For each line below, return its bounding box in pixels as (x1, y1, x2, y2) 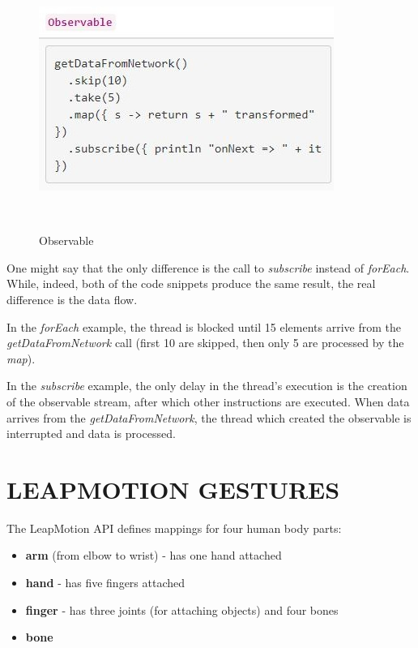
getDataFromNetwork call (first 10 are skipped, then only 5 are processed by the (6, 334, 404, 351)
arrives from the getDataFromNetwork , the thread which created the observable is (6, 409, 412, 426)
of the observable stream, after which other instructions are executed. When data (6, 393, 410, 410)
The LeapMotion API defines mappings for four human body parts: (6, 519, 342, 536)
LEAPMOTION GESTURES (6, 472, 340, 505)
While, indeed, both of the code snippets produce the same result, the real (6, 275, 376, 292)
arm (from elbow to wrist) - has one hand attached (25, 547, 282, 564)
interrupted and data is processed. (6, 425, 176, 442)
